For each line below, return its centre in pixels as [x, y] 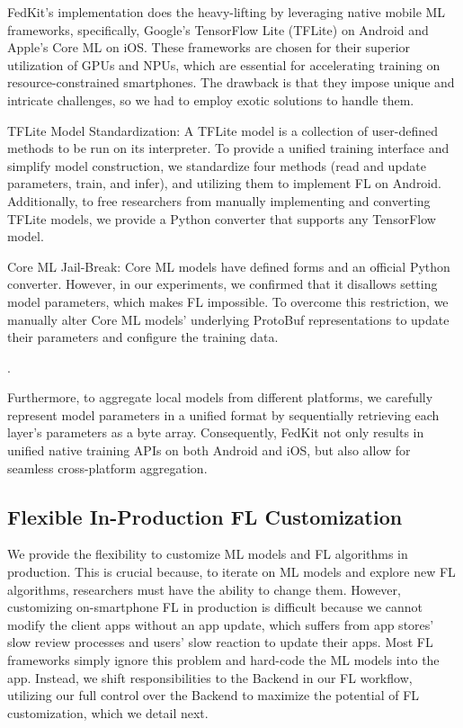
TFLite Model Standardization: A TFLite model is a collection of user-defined [223, 130]
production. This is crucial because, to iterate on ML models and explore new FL [231, 572]
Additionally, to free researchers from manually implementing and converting [219, 200]
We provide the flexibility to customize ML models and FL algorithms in [208, 554]
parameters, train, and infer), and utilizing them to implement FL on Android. [224, 183]
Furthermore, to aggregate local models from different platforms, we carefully [220, 397]
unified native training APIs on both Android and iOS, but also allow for [209, 450]
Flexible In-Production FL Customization [205, 516]
